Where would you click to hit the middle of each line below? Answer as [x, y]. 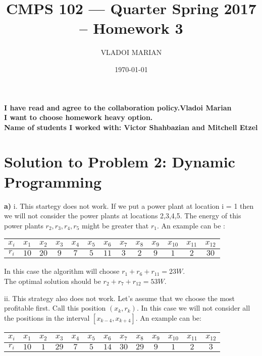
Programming [53, 181]
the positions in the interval [47, 317]
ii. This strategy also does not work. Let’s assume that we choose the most [120, 298]
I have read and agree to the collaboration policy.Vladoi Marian [118, 107]
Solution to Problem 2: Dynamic [120, 162]
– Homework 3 [131, 28]
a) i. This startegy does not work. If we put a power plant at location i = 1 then [129, 205]
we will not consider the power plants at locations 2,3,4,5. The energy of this [123, 216]
